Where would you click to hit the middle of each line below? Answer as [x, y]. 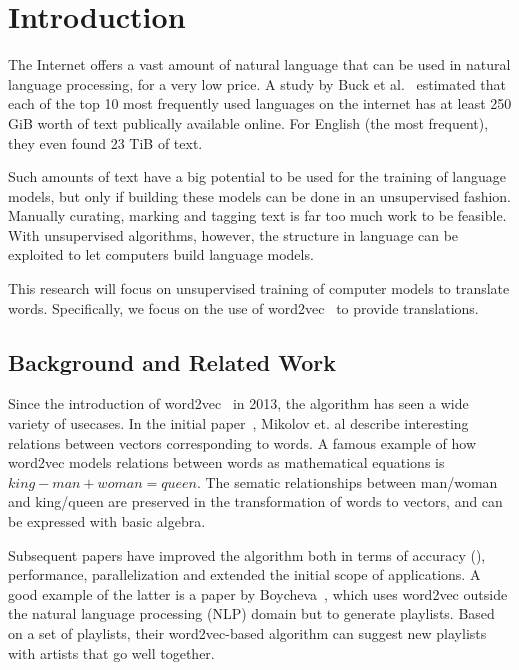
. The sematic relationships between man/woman [347, 481]
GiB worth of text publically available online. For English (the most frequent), [248, 122]
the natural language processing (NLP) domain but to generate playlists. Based [251, 613]
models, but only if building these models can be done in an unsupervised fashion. [260, 195]
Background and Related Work [172, 361]
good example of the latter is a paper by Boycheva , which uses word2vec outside [258, 593]
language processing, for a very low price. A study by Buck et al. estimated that [257, 83]
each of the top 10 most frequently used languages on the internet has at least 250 [260, 103]
